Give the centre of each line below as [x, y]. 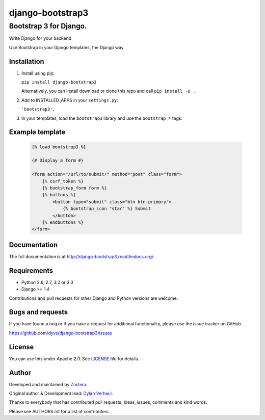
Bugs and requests [39, 312]
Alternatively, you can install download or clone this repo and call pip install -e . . [109, 91]
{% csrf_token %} [63, 181]
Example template [37, 132]
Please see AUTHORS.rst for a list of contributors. [59, 411]
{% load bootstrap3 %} [59, 147]
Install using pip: [38, 73]
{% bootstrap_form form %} [75, 188]
